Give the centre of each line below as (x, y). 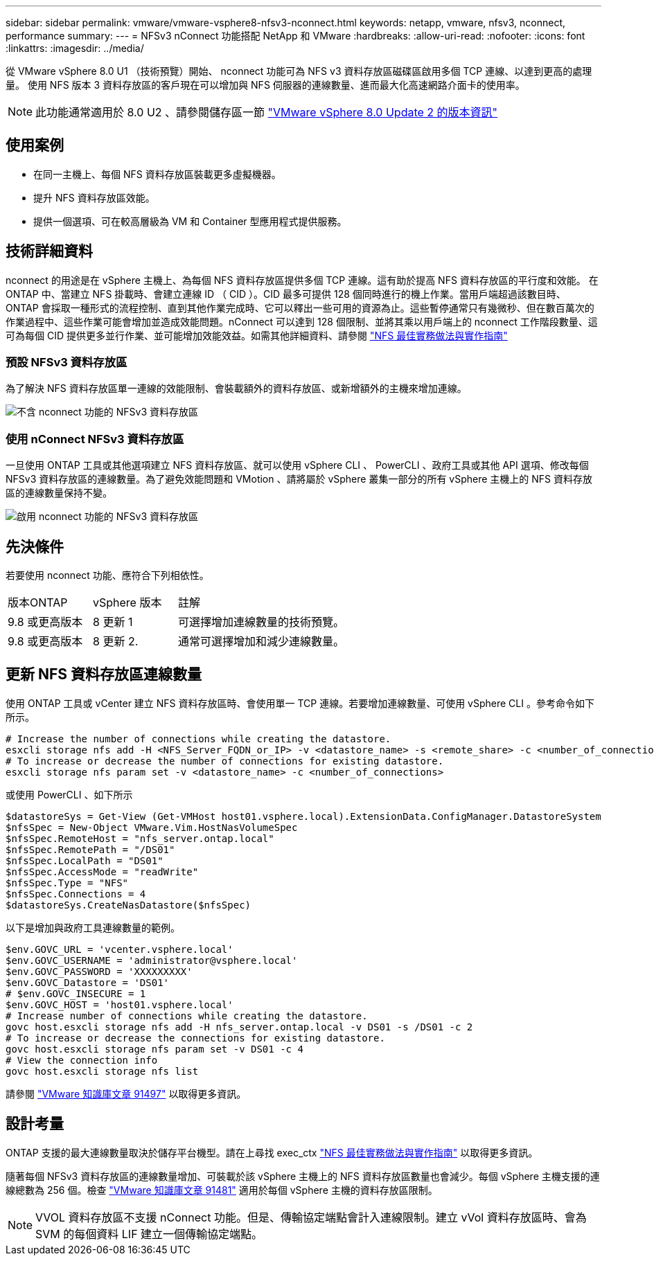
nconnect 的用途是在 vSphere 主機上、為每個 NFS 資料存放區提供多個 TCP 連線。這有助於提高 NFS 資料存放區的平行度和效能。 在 (302, 280)
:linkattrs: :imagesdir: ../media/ (75, 48)
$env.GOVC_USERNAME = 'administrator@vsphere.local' (152, 960)
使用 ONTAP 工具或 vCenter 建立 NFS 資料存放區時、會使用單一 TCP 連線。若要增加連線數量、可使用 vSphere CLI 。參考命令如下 (300, 703)
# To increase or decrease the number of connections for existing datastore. (225, 761)
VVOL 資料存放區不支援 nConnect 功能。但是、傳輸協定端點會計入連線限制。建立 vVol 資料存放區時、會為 (311, 1217)
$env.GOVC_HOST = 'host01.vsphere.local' (120, 1004)
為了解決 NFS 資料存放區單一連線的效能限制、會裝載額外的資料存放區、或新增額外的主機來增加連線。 (236, 388)
